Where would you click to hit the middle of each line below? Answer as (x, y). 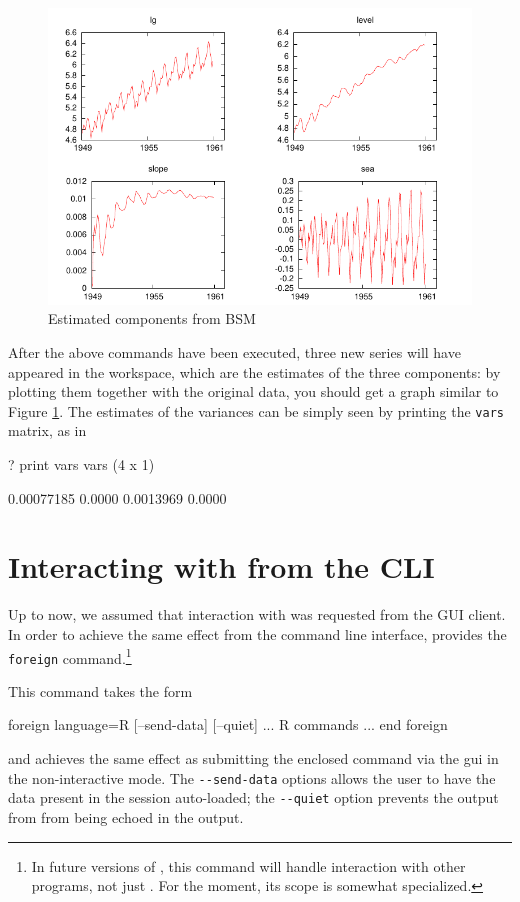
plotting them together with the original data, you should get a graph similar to (253, 391)
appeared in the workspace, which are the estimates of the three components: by (254, 371)
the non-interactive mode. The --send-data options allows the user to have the (252, 777)
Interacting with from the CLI (221, 566)
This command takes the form (100, 690)
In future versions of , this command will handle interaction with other (248, 865)
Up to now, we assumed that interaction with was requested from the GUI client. (257, 614)
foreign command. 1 (70, 656)
